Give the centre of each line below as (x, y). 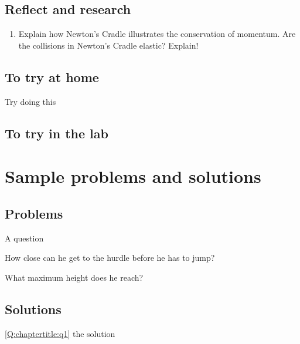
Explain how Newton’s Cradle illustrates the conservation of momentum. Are (157, 34)
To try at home (52, 76)
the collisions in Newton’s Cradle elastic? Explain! (108, 45)
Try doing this (30, 101)
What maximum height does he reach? (74, 277)
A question (24, 238)
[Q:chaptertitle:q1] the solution (60, 333)
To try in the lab (57, 133)
